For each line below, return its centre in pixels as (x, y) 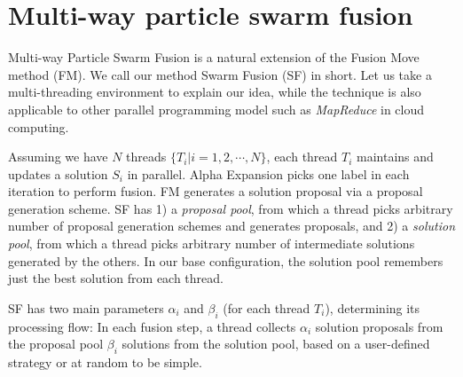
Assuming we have (58, 157)
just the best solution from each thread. (116, 278)
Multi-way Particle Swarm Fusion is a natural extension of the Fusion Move (214, 57)
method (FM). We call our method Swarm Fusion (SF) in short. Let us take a (220, 74)
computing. (39, 126)
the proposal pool (56, 344)
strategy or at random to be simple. (105, 362)
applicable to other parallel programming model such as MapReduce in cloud (216, 109)
